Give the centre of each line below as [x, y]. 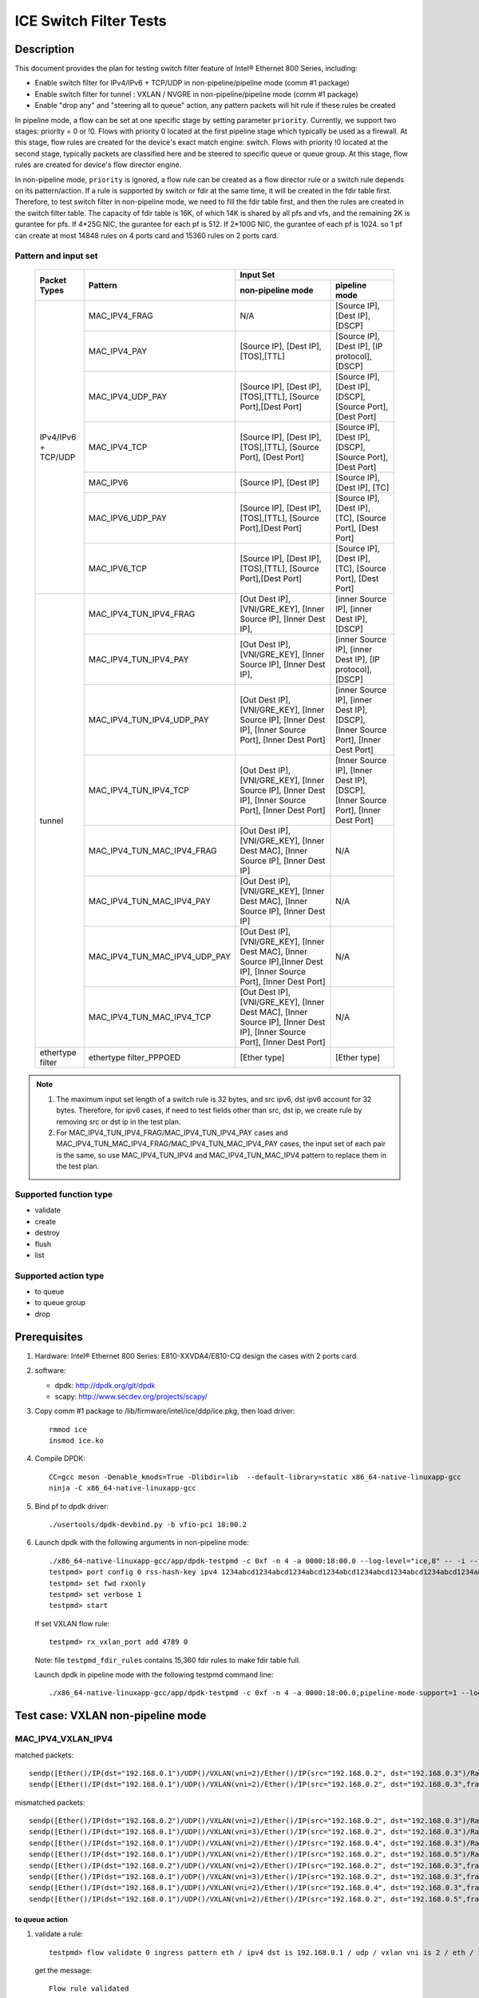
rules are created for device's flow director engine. [98, 165]
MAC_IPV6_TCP [118, 569]
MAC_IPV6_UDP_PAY [127, 518]
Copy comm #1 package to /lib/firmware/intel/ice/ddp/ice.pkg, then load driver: [165, 1411]
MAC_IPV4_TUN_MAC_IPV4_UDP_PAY [160, 957]
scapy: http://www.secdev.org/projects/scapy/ [131, 1396]
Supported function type [64, 1194]
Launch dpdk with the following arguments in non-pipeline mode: [142, 1542]
